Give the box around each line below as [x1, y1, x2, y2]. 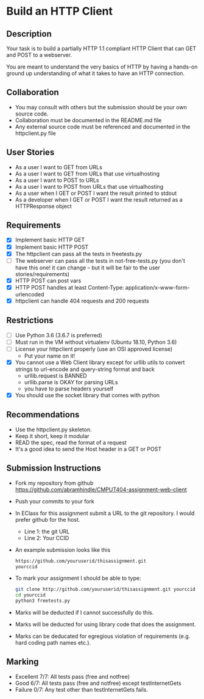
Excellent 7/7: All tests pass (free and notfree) [15, 673, 130, 680]
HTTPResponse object [15, 202, 72, 210]
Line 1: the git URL [24, 527, 70, 535]
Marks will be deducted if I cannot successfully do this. [15, 609, 154, 616]
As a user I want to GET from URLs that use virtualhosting [15, 170, 160, 177]
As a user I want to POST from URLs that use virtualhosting [15, 183, 163, 190]
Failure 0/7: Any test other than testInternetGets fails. [15, 686, 148, 693]
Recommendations [6, 409, 80, 420]
